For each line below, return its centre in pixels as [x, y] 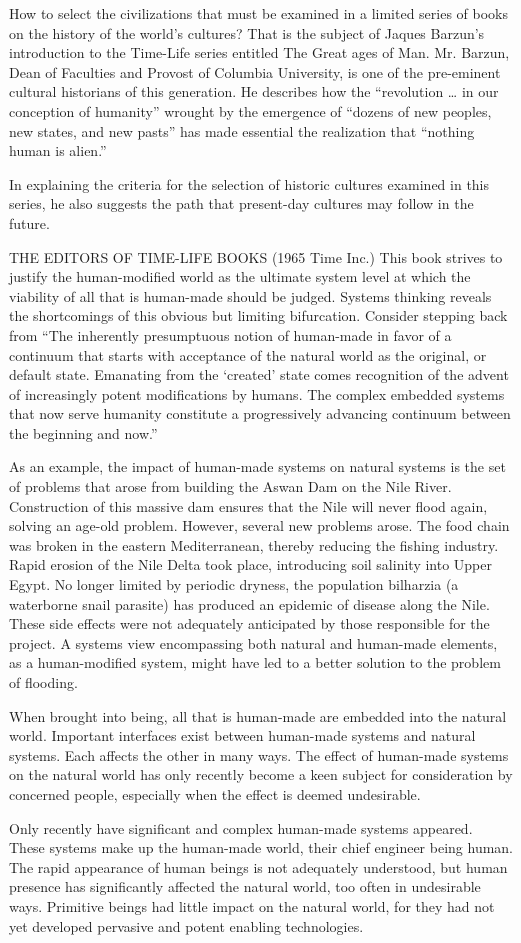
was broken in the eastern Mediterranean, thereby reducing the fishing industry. [254, 544]
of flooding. [43, 682]
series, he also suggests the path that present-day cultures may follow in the [241, 203]
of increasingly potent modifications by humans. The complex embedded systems [257, 393]
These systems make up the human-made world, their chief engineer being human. [261, 847]
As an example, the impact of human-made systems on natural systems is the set [257, 466]
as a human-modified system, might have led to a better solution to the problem [255, 662]
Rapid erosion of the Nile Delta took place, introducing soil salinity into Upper [250, 564]
